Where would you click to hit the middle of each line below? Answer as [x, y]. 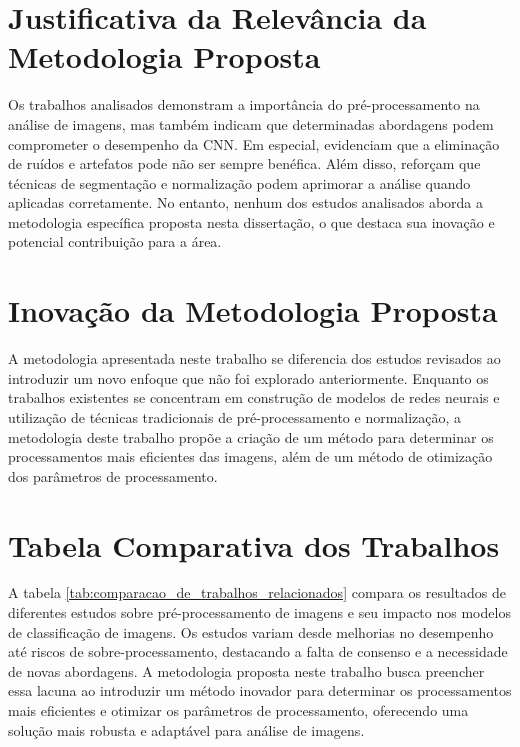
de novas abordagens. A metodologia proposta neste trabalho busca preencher [246, 670]
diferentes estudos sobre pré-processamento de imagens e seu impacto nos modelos [259, 612]
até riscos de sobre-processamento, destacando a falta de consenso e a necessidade [258, 651]
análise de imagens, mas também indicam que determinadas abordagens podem [251, 123]
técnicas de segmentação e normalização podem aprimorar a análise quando [239, 182]
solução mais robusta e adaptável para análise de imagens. [186, 729]
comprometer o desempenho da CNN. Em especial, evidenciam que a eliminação [254, 143]
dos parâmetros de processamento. [113, 475]
